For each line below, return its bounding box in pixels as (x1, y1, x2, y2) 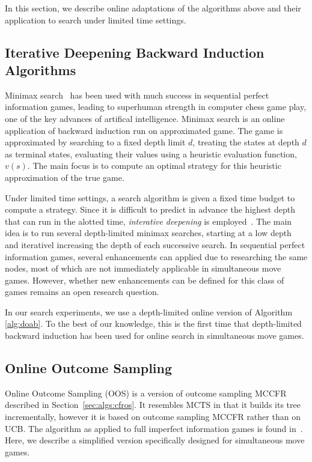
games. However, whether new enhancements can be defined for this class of (5, 273, 284, 286)
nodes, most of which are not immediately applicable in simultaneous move (5, 262, 281, 275)
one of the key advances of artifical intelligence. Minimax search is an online (5, 112, 285, 124)
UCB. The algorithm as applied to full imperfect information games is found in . (5, 422, 303, 434)
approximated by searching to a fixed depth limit (5, 136, 186, 148)
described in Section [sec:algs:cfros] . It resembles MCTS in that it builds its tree (5, 398, 301, 411)
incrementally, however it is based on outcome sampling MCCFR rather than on (5, 410, 301, 423)
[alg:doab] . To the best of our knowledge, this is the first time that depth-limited (5, 317, 302, 330)
